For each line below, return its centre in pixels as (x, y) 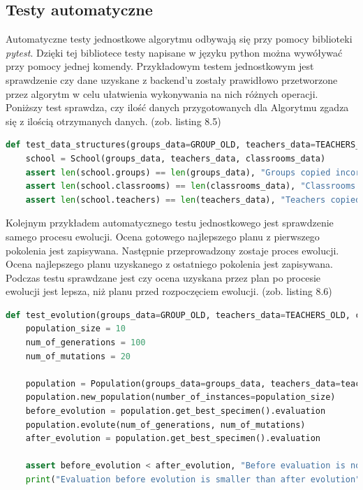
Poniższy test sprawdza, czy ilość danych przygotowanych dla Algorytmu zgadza (177, 107)
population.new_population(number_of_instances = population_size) (180, 397)
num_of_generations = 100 (86, 343)
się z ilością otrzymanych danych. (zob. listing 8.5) (113, 121)
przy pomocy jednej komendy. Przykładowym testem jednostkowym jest (160, 66)
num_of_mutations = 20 (78, 356)
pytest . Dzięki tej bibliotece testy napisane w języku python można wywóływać (174, 52)
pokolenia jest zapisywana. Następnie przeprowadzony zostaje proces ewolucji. (172, 250)
